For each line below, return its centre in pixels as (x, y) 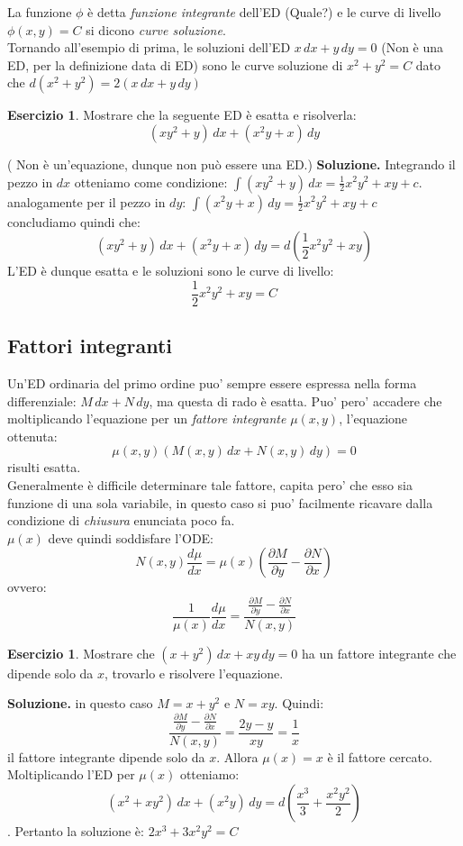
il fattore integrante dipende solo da (106, 756)
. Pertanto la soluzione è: (76, 831)
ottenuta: (32, 436)
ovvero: (27, 587)
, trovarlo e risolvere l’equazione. (194, 673)
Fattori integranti (90, 346)
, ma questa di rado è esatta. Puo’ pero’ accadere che (295, 400)
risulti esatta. (44, 467)
